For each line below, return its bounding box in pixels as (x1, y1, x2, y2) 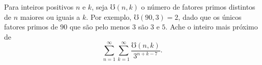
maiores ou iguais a (20, 11, 80, 22)
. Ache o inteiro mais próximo (165, 21, 258, 32)
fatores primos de (4, 21, 58, 32)
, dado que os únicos (178, 11, 242, 22)
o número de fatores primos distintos (141, 2, 255, 12)
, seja (92, 2, 108, 12)
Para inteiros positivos (4, 2, 74, 12)
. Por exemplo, (86, 11, 132, 22)
